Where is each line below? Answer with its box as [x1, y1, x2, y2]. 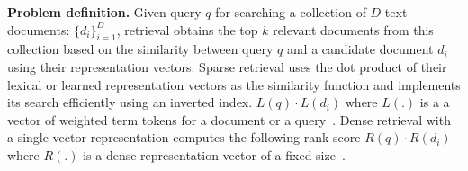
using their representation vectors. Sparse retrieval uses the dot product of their [7, 57, 447, 76]
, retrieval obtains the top [116, 20, 258, 39]
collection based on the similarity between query [7, 40, 274, 58]
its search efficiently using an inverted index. [7, 93, 253, 112]
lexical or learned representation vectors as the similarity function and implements [7, 75, 461, 94]
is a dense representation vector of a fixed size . [83, 145, 346, 164]
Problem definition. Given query [7, 3, 202, 21]
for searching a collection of [215, 3, 366, 21]
